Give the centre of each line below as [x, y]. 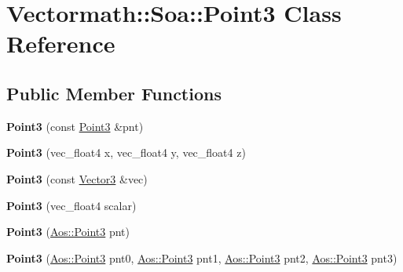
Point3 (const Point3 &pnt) [75, 126]
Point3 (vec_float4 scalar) [71, 205]
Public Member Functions [114, 93]
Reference [61, 44]
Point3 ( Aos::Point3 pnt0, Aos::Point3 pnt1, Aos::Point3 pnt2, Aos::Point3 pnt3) [202, 257]
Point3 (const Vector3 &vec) [77, 178]
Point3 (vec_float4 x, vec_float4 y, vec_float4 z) [126, 152]
